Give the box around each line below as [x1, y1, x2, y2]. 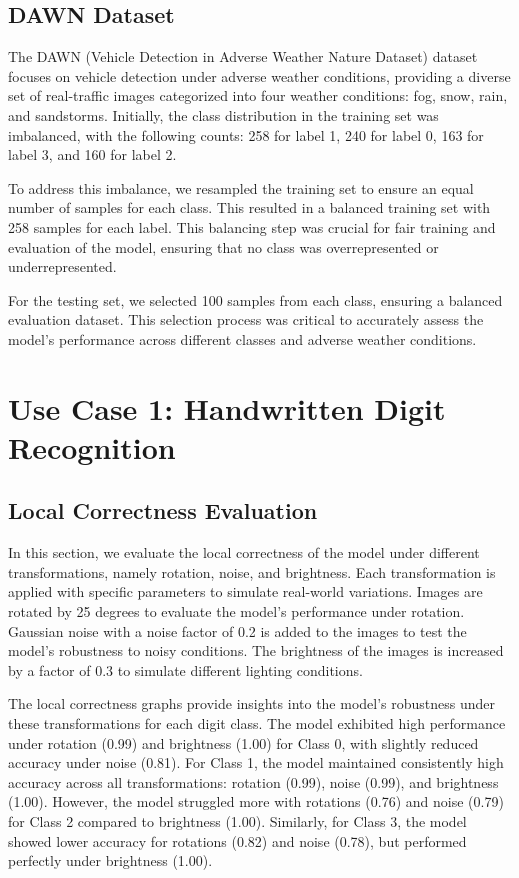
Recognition [8, 426, 176, 467]
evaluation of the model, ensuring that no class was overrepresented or [8, 236, 439, 257]
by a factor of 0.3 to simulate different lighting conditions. [8, 659, 363, 680]
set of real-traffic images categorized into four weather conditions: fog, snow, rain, [8, 85, 508, 106]
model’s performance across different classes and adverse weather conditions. [8, 328, 477, 349]
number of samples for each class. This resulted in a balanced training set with [8, 197, 491, 218]
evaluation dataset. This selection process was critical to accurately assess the [8, 309, 484, 330]
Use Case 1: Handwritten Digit [8, 387, 446, 428]
